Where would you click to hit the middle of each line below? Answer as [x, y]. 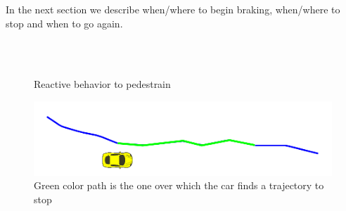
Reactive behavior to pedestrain [102, 84]
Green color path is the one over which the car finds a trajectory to [179, 185]
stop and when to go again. [64, 23]
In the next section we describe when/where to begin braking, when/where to [173, 9]
